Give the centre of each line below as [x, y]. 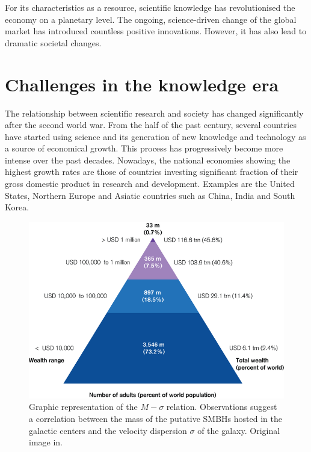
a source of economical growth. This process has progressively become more [144, 148]
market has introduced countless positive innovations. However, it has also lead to [156, 31]
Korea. [17, 207]
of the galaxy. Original [239, 430]
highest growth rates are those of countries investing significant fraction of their [152, 172]
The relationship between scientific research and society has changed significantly [154, 113]
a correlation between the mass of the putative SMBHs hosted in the [155, 418]
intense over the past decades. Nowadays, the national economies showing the [148, 160]
